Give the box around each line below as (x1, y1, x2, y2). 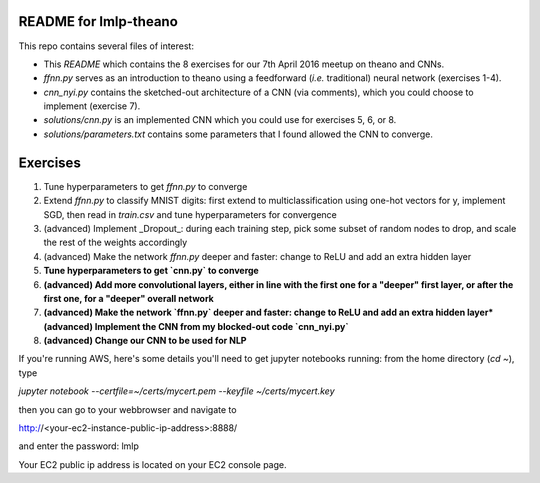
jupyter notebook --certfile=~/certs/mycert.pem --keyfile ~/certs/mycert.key (18, 385, 335, 397)
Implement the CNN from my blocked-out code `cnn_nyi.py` (94, 320, 349, 332)
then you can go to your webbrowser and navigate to (18, 403, 237, 415)
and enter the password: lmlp (18, 440, 139, 452)
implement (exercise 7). (43, 100, 141, 112)
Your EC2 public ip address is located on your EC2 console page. (18, 458, 287, 470)
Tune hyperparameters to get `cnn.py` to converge (43, 265, 259, 277)
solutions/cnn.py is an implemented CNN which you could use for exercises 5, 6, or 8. (43, 114, 397, 126)
